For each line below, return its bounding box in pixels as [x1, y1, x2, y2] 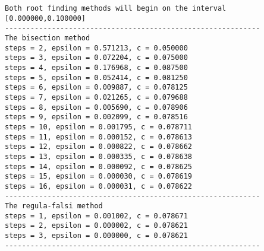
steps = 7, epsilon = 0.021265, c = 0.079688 [5, 93, 188, 101]
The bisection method [5, 33, 90, 42]
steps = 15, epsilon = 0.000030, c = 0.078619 [5, 172, 192, 181]
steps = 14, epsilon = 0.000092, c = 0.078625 [5, 162, 192, 171]
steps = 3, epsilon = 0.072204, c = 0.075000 [5, 53, 188, 62]
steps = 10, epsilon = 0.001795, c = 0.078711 [5, 122, 192, 131]
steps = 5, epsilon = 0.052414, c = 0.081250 [5, 73, 188, 82]
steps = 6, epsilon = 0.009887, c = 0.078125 [5, 83, 188, 92]
